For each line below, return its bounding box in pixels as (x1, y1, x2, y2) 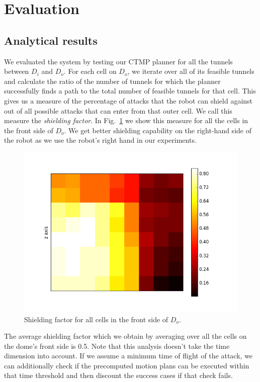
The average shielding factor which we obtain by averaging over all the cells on (4, 331, 247, 341)
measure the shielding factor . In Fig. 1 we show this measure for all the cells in (4, 115, 248, 126)
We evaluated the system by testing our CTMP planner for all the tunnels (4, 56, 233, 66)
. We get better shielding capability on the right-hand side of (64, 125, 251, 135)
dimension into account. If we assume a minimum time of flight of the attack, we (4, 350, 253, 361)
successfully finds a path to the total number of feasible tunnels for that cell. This (4, 85, 256, 96)
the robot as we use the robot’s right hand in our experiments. (4, 135, 197, 145)
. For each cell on (63, 66, 117, 76)
